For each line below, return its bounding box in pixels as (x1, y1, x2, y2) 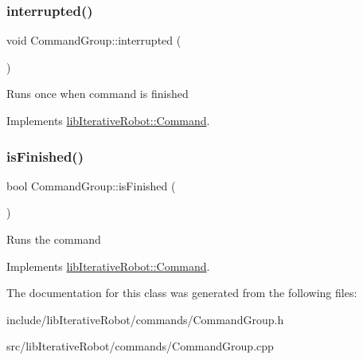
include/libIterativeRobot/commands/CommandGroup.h (6, 311, 284, 327)
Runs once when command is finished (6, 85, 189, 102)
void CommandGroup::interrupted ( (6, 32, 181, 49)
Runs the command (6, 231, 101, 247)
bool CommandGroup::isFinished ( (6, 177, 176, 194)
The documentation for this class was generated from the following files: (6, 284, 357, 301)
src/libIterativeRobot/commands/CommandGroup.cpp (6, 338, 274, 354)
